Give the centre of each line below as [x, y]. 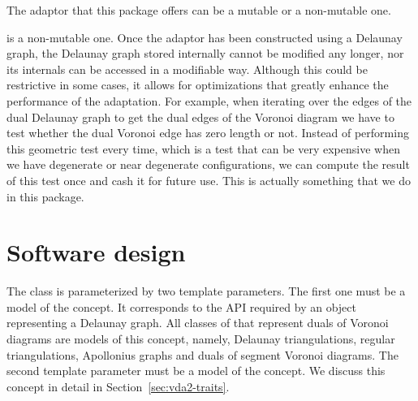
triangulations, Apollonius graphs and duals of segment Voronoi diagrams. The [203, 354]
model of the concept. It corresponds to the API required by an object [182, 306]
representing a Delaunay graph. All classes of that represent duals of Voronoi [198, 323]
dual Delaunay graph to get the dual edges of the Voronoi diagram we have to [200, 116]
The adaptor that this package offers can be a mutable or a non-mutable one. [199, 10]
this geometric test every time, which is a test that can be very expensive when [203, 148]
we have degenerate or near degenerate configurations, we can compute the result [208, 164]
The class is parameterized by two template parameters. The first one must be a [206, 291]
